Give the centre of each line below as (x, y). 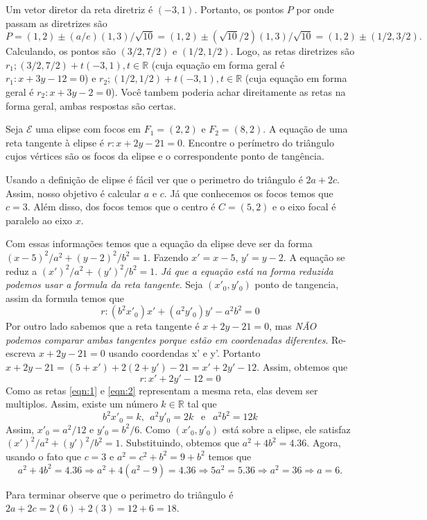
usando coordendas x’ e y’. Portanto (184, 353)
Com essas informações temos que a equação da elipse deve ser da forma (159, 243)
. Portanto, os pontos (239, 9)
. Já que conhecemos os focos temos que (249, 193)
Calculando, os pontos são (61, 51)
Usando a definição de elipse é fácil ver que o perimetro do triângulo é (154, 179)
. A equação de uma (305, 129)
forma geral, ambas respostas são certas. (91, 105)
